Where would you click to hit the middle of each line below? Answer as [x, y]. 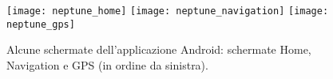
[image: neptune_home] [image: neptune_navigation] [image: [168, 11]
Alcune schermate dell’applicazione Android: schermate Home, [159, 49]
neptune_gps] [41, 24]
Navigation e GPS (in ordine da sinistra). [107, 64]
